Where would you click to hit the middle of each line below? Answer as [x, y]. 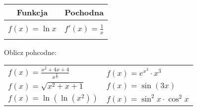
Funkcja [32, 12]
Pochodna [84, 12]
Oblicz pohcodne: [30, 52]
